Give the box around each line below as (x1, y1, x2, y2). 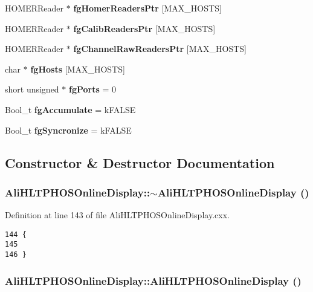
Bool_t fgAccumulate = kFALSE (5, 103, 136, 115)
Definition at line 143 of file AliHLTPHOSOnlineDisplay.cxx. (5, 209, 230, 221)
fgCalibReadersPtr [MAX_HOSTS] (73, 22, 216, 34)
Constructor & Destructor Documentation (5, 153, 275, 172)
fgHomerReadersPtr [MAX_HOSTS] (73, 2, 222, 14)
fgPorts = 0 (69, 83, 117, 96)
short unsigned (5, 83, 59, 96)
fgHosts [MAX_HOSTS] (30, 62, 125, 75)
